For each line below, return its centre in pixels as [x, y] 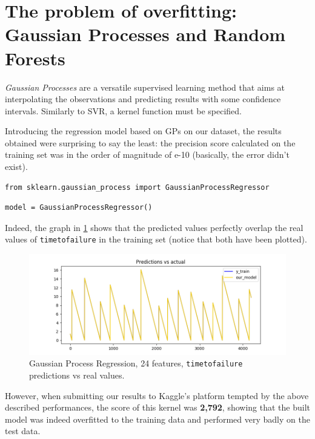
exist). [16, 167]
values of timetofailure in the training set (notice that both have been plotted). [156, 239]
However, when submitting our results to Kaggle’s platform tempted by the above [157, 395]
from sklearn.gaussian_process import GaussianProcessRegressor [137, 187]
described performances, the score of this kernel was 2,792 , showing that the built [157, 407]
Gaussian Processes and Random [145, 34]
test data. [23, 431]
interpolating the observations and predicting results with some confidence [143, 99]
